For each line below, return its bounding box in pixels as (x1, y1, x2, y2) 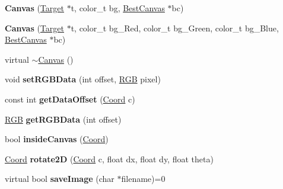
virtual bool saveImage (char (5, 172, 115, 185)
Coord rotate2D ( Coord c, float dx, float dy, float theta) (5, 152, 214, 165)
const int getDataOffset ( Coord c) (5, 92, 135, 105)
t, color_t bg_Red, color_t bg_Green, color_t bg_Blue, (71, 21, 279, 34)
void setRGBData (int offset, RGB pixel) (5, 73, 161, 85)
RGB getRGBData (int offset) (5, 113, 122, 125)
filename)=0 (121, 172, 166, 185)
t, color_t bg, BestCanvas (71, 2, 165, 14)
